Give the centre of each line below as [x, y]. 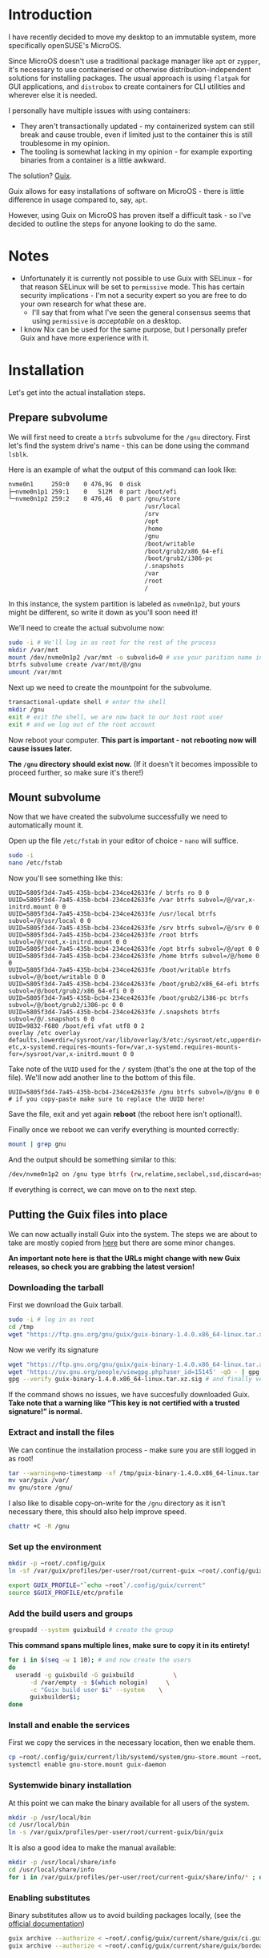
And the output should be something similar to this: [92, 1160]
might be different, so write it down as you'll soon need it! [103, 612]
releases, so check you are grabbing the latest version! [102, 1267]
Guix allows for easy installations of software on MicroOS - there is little [126, 191]
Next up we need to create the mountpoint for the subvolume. [110, 687]
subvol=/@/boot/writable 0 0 [57, 977]
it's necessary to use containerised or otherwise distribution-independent [130, 69]
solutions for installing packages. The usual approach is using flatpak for [129, 78]
